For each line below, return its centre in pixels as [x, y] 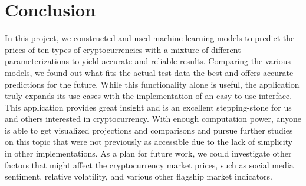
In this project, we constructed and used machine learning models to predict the [150, 38]
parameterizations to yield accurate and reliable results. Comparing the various [148, 61]
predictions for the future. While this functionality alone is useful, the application [152, 84]
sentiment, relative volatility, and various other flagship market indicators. [139, 176]
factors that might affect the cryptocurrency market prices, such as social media [149, 165]
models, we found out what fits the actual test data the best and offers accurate [149, 72]
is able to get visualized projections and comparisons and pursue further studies [149, 130]
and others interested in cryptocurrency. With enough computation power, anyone [153, 119]
